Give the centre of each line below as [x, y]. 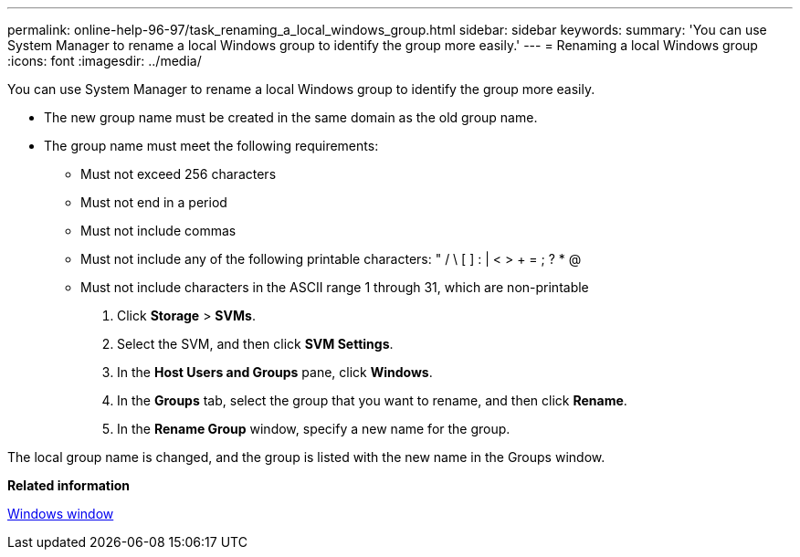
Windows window [61, 514]
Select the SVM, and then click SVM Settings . [255, 344]
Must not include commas [158, 231]
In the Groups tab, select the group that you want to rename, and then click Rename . [372, 400]
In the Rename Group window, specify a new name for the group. [314, 429]
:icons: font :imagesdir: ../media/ [105, 61]
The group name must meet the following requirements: [211, 146]
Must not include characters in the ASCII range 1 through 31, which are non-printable [335, 287]
